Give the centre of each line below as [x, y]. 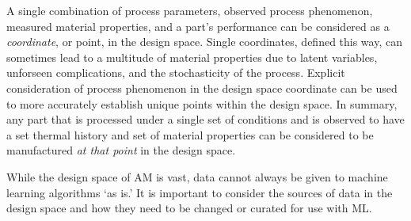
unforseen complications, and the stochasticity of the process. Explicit [176, 72]
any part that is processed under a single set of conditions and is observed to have [205, 119]
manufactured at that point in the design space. [121, 150]
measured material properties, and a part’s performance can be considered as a [198, 26]
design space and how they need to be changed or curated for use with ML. [189, 208]
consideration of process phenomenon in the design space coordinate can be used [202, 88]
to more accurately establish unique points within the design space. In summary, [202, 103]
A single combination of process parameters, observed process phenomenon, [190, 10]
